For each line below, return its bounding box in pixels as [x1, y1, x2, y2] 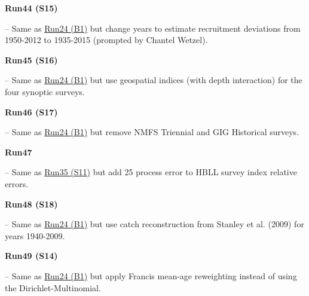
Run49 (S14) [5, 249, 58, 262]
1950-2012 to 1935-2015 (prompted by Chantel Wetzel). [5, 33, 208, 46]
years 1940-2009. [5, 229, 65, 242]
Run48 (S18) [5, 197, 58, 210]
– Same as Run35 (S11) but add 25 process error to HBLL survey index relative [5, 166, 297, 178]
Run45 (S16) [5, 53, 58, 66]
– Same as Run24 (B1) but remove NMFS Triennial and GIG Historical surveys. [5, 126, 299, 138]
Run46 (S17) [5, 105, 58, 118]
